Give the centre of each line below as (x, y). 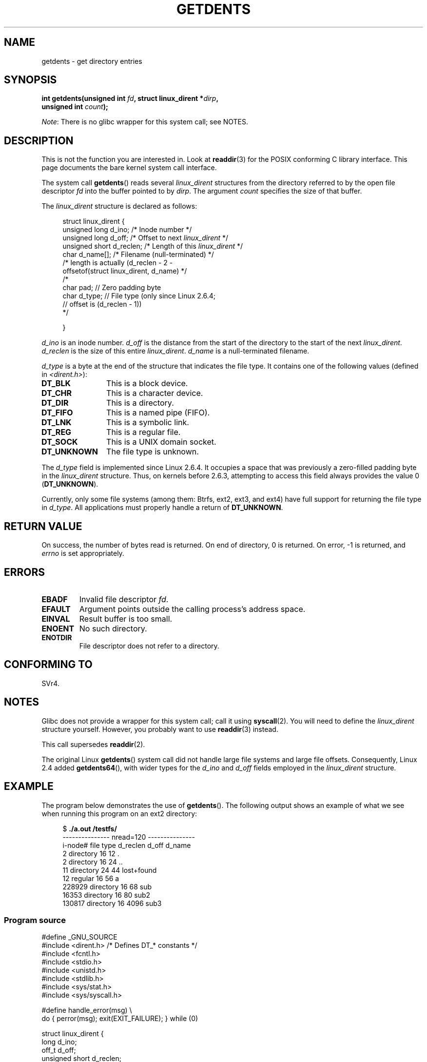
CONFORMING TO (48, 665)
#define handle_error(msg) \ (87, 1010)
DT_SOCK (59, 442)
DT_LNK (56, 423)
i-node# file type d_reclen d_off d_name (127, 845)
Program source (35, 920)
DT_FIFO (57, 413)
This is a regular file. (144, 432)
